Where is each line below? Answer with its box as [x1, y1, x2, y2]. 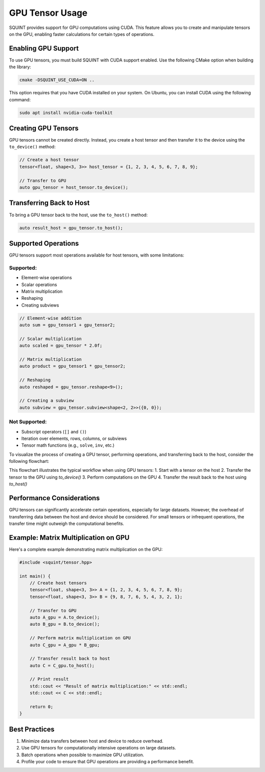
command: [9, 96, 31, 103]
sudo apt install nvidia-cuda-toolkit [19, 110, 113, 115]
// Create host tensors [29, 580, 87, 586]
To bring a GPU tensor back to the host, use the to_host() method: [9, 212, 148, 218]
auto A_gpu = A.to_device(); [29, 614, 100, 620]
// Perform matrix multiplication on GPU [29, 635, 131, 641]
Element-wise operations [21, 275, 72, 281]
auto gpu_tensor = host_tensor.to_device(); [19, 185, 129, 190]
